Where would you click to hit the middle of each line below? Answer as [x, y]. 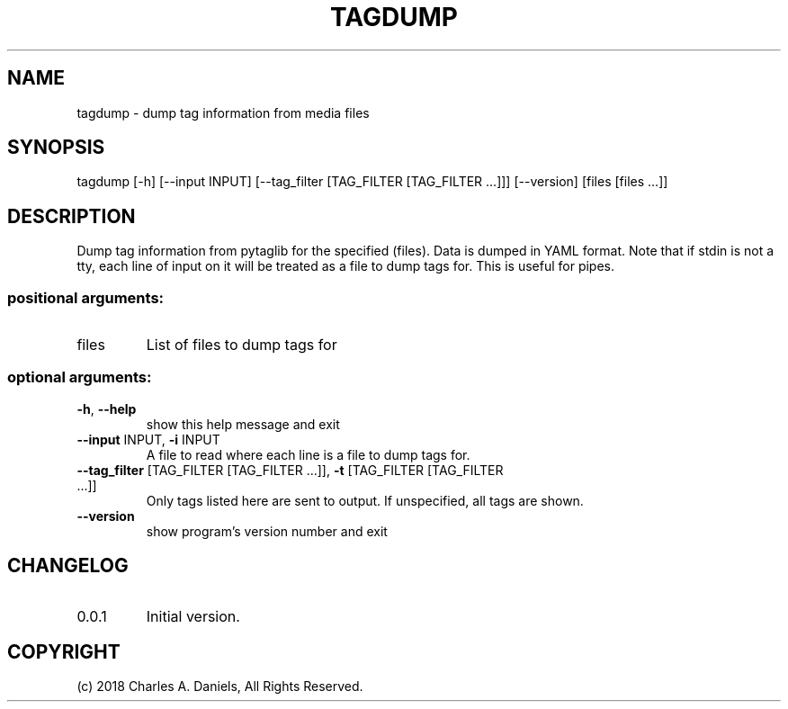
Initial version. [193, 616]
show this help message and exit [243, 424]
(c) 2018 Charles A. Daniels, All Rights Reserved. [220, 687]
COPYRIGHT [64, 652]
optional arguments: [80, 377]
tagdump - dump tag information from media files [223, 112]
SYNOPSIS [56, 148]
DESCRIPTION [72, 216]
